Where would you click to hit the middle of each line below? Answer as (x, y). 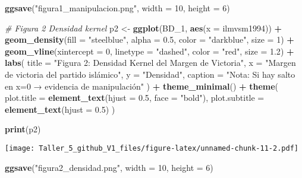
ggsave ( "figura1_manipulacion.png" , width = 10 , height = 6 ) (117, 8)
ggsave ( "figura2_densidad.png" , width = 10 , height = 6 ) (109, 167)
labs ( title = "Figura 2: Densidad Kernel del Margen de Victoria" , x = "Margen (150, 63)
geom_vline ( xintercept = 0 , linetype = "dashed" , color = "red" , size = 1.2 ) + (150, 51)
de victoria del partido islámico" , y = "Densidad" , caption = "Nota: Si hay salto (150, 74)
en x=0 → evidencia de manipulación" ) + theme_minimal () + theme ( (142, 86)
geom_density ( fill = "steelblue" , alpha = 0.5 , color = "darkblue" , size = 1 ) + (150, 39)
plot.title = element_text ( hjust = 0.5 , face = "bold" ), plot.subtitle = (135, 98)
